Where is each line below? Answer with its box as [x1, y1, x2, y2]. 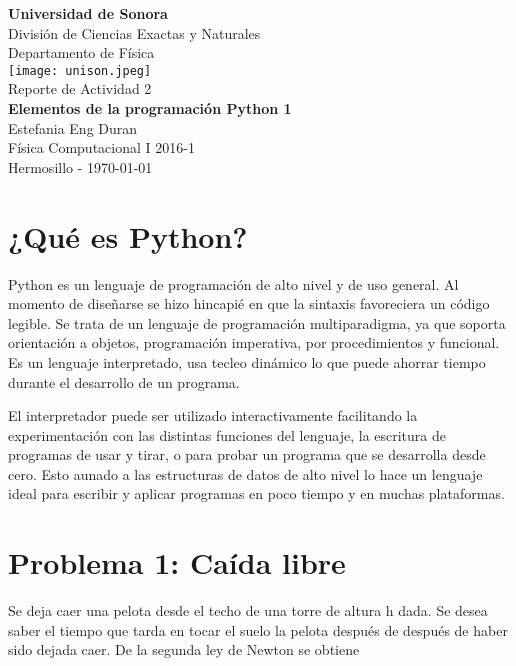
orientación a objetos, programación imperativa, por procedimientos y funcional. [8, 332, 500, 353]
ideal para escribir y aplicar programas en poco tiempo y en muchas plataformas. [8, 483, 505, 504]
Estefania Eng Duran [8, 117, 138, 138]
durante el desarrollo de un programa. [8, 371, 240, 392]
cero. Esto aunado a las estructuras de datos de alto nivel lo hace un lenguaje [8, 463, 483, 484]
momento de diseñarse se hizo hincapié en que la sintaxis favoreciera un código [8, 293, 490, 314]
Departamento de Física [8, 42, 155, 63]
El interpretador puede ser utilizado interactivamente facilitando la [8, 405, 418, 426]
